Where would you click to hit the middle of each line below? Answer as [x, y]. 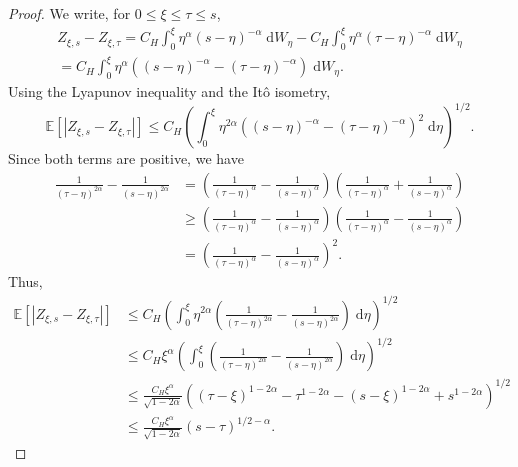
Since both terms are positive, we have [126, 158]
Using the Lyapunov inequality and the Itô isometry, [169, 91]
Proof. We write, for [69, 13]
